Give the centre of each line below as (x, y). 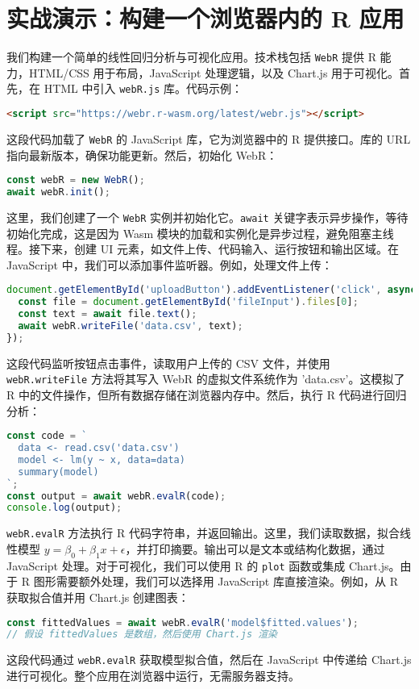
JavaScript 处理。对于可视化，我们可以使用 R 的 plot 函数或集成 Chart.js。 (203, 565)
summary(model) (58, 472)
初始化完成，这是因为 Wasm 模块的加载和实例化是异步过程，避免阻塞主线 (200, 233)
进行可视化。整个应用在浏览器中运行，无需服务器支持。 (153, 675)
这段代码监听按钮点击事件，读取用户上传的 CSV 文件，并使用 (168, 363)
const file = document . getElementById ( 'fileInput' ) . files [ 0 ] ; (188, 302)
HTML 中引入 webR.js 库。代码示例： (143, 88)
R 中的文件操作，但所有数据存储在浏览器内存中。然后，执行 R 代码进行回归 (207, 394)
